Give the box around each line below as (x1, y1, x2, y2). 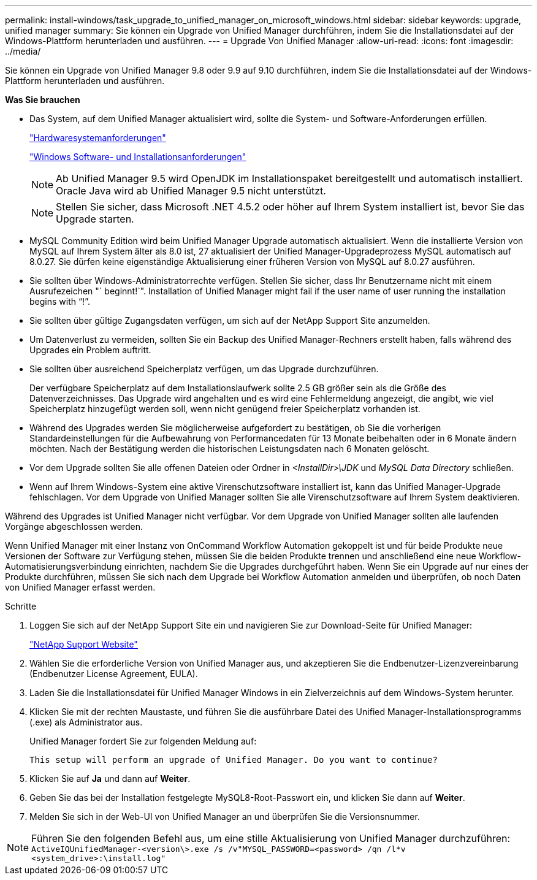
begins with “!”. (29, 296, 90, 307)
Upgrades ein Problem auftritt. (29, 345, 151, 355)
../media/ (5, 46, 41, 56)
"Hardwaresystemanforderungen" (29, 132, 166, 143)
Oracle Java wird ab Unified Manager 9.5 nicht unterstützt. (56, 185, 326, 197)
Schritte (5, 601, 37, 611)
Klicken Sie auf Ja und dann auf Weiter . (29, 773, 191, 784)
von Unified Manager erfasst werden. (5, 582, 156, 592)
